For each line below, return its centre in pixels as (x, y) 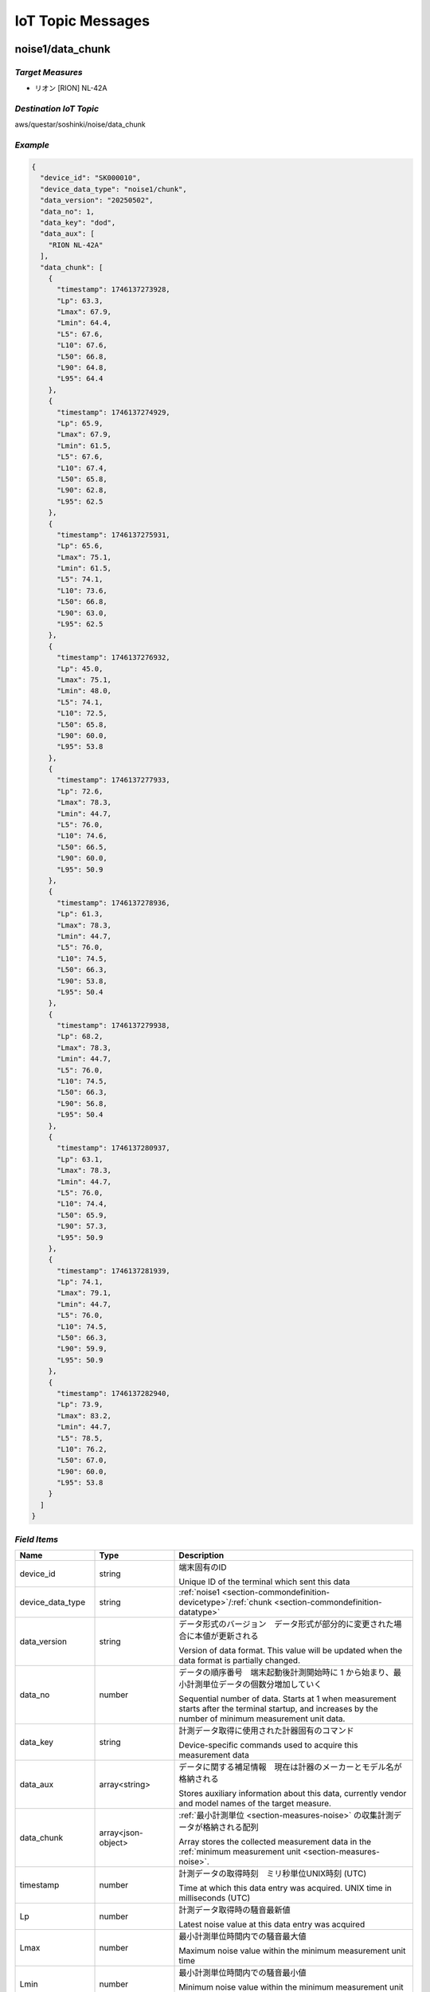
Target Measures (49, 72)
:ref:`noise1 (199, 1592)
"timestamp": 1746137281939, (113, 1270)
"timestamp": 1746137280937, (113, 1148)
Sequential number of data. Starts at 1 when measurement (288, 1699)
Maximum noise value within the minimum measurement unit (292, 1951)
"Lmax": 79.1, (84, 1293)
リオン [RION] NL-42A (71, 88)
